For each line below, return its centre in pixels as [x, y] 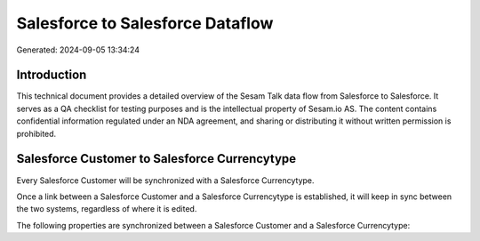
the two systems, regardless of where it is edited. [107, 209]
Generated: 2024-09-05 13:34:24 [78, 50]
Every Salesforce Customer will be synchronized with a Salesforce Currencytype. [165, 180]
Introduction [52, 75]
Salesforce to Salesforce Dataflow [145, 23]
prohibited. [36, 133]
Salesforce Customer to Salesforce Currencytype [156, 159]
